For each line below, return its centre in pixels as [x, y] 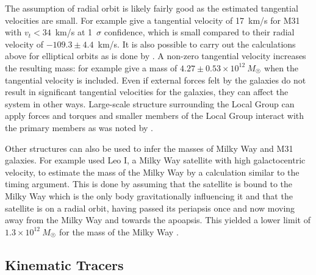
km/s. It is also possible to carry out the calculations [197, 44]
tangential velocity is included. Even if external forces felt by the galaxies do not [156, 80]
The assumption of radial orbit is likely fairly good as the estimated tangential [152, 8]
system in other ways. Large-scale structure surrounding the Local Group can [150, 103]
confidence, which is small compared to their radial [199, 32]
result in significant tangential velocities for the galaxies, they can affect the [147, 92]
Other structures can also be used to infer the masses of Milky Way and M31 [149, 148]
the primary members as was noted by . [79, 127]
